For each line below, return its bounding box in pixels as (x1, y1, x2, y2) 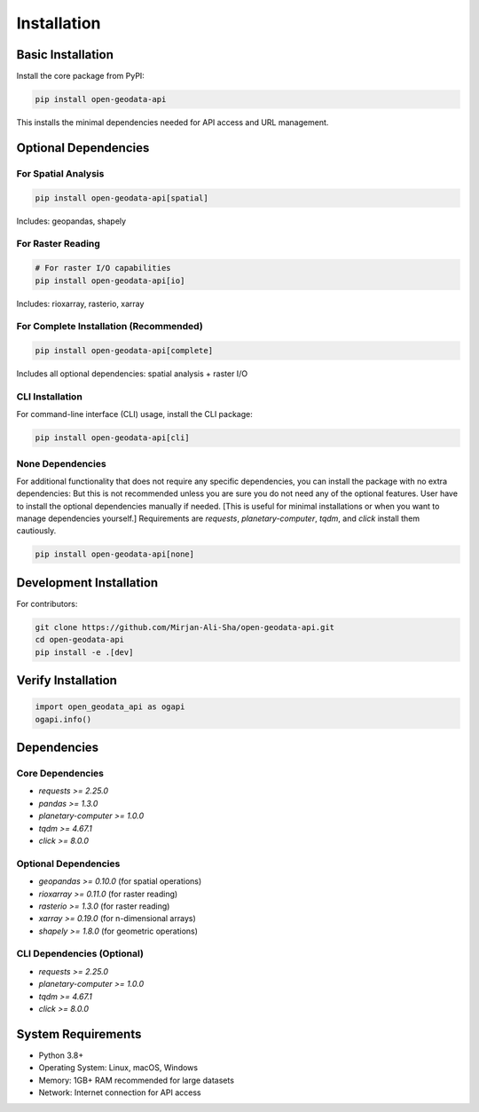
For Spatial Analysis (16, 167, 105, 179)
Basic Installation (16, 47, 114, 62)
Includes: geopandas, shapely (16, 216, 127, 226)
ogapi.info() (35, 714, 92, 724)
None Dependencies (16, 457, 106, 469)
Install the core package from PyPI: (16, 71, 145, 82)
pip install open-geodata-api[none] (35, 549, 195, 559)
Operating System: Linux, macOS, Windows (38, 1062, 199, 1073)
